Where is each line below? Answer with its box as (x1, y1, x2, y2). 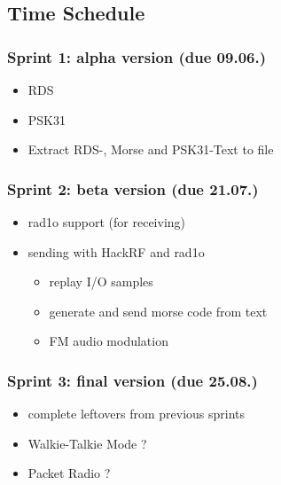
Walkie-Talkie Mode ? (27, 434, 147, 452)
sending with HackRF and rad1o (27, 242, 205, 261)
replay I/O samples (49, 272, 153, 291)
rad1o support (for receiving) (27, 213, 186, 231)
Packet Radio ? (27, 464, 111, 482)
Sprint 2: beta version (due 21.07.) (7, 177, 259, 199)
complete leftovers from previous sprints (27, 404, 246, 423)
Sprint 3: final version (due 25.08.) (7, 369, 258, 391)
